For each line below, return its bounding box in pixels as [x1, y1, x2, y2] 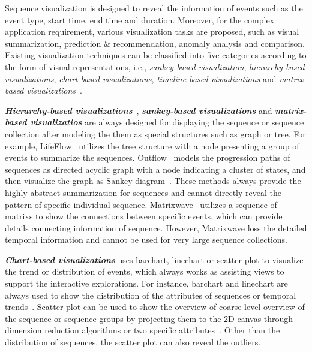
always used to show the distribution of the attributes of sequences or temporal [5, 288, 296, 301]
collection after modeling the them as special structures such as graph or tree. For [5, 127, 306, 140]
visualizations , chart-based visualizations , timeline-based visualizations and [5, 72, 277, 85]
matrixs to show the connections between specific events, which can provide [5, 210, 283, 222]
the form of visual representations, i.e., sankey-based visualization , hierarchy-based [5, 60, 305, 73]
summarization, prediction [5, 37, 101, 49]
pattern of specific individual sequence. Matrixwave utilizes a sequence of [5, 198, 277, 210]
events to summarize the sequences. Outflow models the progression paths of [5, 151, 290, 164]
